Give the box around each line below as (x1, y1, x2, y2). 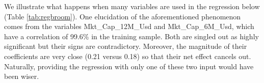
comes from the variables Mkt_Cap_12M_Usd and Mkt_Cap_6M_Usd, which (4, 21, 254, 32)
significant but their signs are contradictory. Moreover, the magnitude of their (4, 41, 247, 51)
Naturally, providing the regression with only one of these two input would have (4, 61, 254, 71)
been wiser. (4, 71, 39, 81)
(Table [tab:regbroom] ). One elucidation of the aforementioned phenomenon (4, 11, 241, 21)
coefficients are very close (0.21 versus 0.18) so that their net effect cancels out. (4, 50, 251, 61)
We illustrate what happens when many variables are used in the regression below (4, 1, 260, 11)
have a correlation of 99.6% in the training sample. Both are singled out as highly (4, 31, 259, 41)
